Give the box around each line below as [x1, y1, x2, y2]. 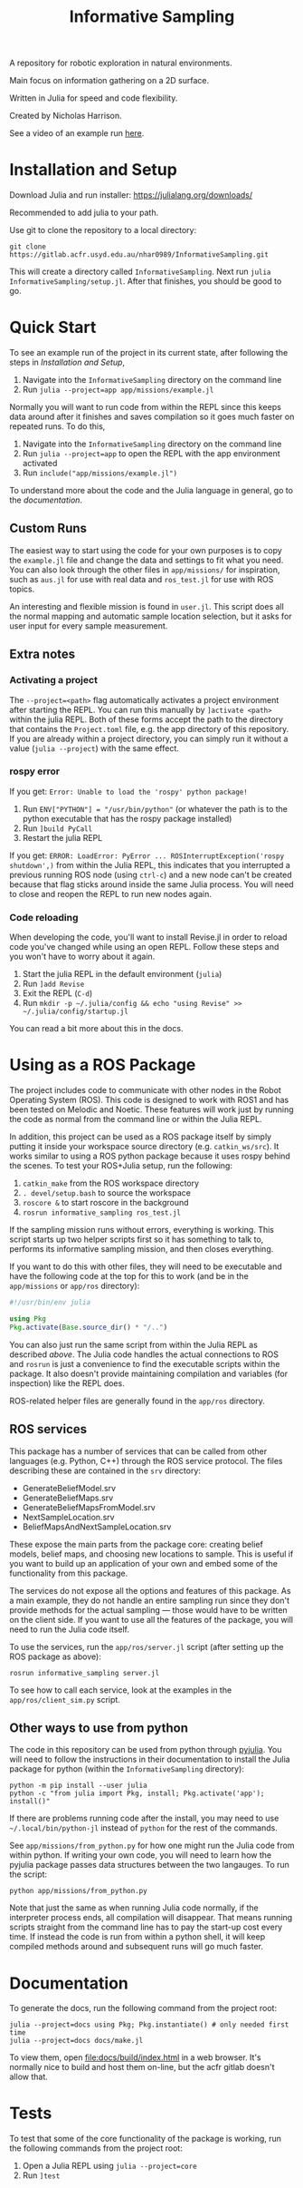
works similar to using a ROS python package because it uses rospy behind [9, 1150, 291, 1162]
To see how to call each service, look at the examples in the [9, 1685, 232, 1695]
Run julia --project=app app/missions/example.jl [22, 384, 214, 396]
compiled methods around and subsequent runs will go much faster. [9, 1941, 264, 1952]
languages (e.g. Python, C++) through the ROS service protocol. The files [9, 1455, 283, 1466]
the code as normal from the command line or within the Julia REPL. [9, 1114, 262, 1125]
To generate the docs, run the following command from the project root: [9, 2003, 278, 2014]
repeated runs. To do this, [9, 421, 106, 432]
